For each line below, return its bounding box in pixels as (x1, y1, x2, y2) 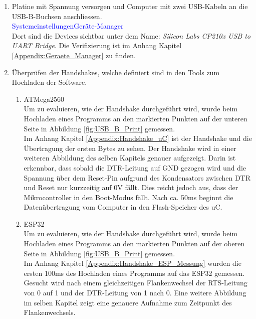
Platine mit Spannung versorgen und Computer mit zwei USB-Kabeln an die (12, 1, 248, 11)
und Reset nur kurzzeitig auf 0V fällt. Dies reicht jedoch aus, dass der (24, 182, 238, 193)
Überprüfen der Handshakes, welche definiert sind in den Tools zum (12, 67, 220, 77)
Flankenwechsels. (24, 307, 76, 317)
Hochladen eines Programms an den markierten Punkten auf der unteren (24, 113, 247, 123)
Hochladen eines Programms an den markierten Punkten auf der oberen (24, 238, 245, 249)
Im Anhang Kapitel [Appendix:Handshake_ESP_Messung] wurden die (24, 258, 241, 268)
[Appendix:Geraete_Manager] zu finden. (12, 50, 136, 60)
